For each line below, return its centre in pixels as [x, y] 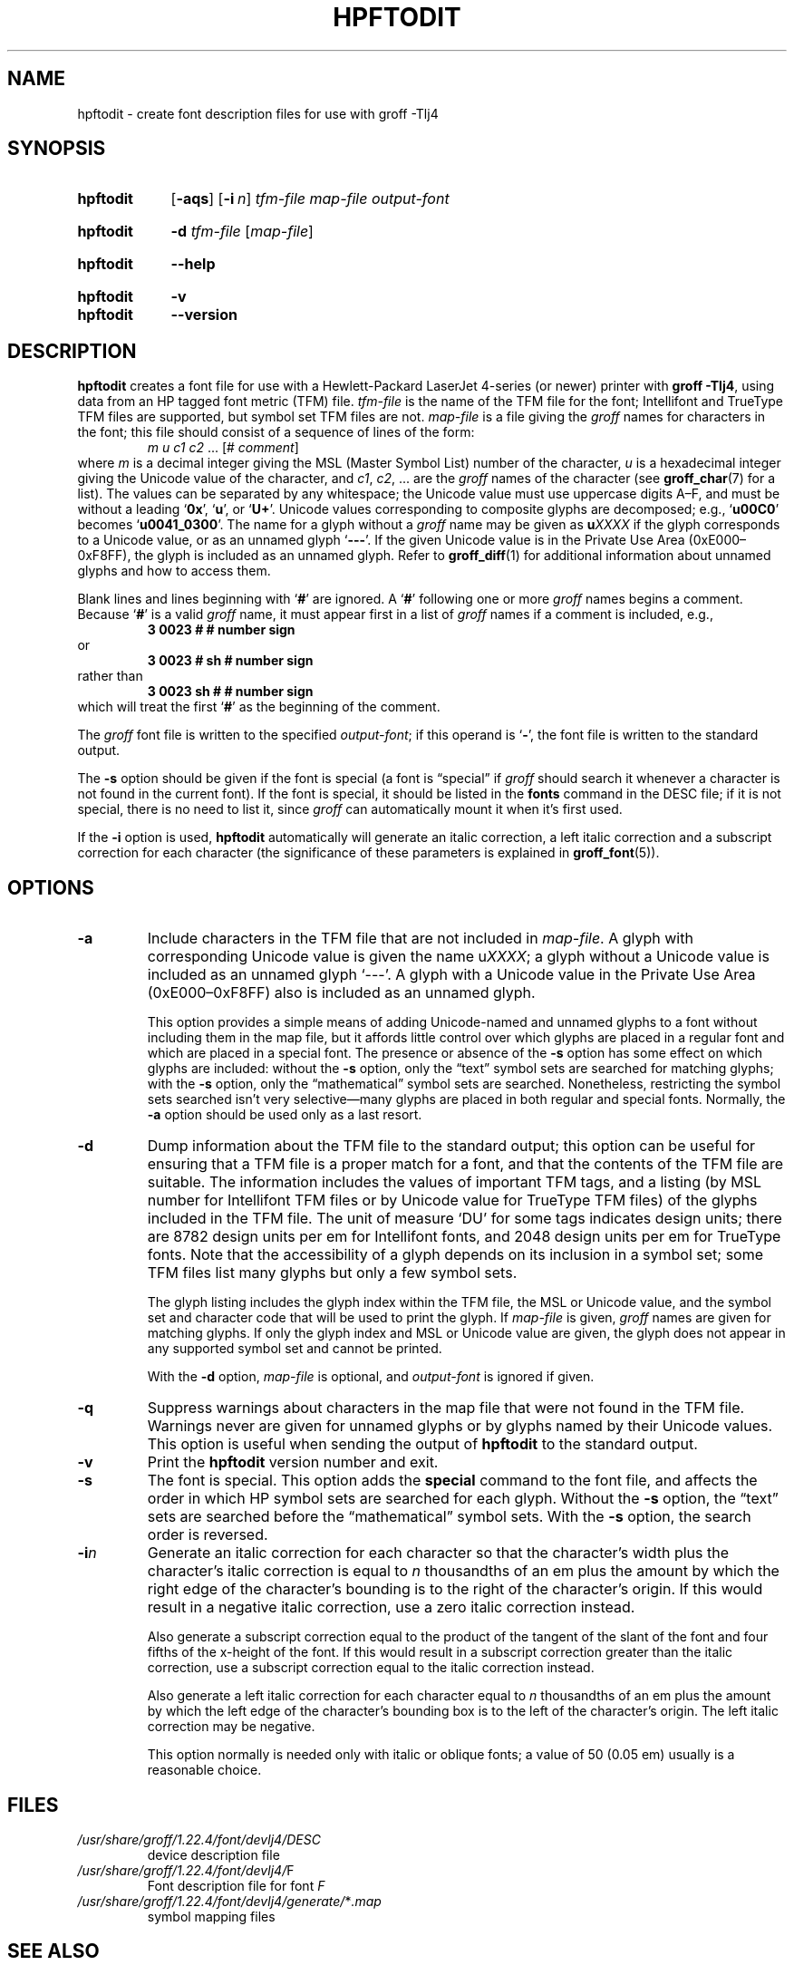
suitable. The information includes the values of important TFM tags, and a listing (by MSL [455, 1182]
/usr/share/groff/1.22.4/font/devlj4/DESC [199, 1839]
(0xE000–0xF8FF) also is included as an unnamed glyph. [341, 993]
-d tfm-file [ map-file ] [242, 232]
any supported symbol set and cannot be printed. [295, 1349]
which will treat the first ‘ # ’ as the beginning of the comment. [259, 707]
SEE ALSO [53, 1951]
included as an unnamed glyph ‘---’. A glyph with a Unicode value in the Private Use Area [451, 975]
